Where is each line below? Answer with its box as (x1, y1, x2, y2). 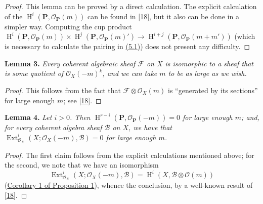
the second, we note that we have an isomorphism (5, 159, 159, 170)
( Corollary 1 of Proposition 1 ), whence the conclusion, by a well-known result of (5, 180, 253, 190)
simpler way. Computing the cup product (5, 21, 132, 31)
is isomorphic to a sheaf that (165, 58, 253, 68)
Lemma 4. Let (5, 112, 52, 123)
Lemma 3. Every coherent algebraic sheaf (5, 58, 136, 68)
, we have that (128, 122, 172, 133)
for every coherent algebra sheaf (5, 122, 102, 133)
